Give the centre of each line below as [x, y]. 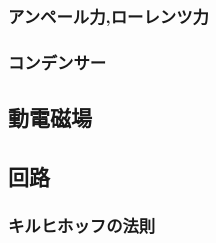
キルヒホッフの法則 [82, 225]
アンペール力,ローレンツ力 [108, 15]
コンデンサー [57, 61]
